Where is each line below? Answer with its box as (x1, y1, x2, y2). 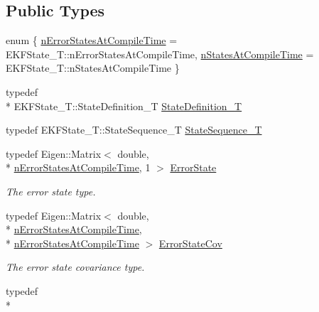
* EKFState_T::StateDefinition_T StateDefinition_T (6, 98, 242, 113)
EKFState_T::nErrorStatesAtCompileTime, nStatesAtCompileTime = (6, 46, 314, 61)
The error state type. (6, 183, 96, 198)
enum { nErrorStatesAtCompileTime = (6, 33, 178, 48)
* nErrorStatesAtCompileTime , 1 (6, 160, 151, 175)
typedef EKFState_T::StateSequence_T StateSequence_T (6, 122, 262, 137)
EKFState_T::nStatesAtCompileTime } (6, 60, 180, 75)
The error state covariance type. (6, 259, 145, 274)
